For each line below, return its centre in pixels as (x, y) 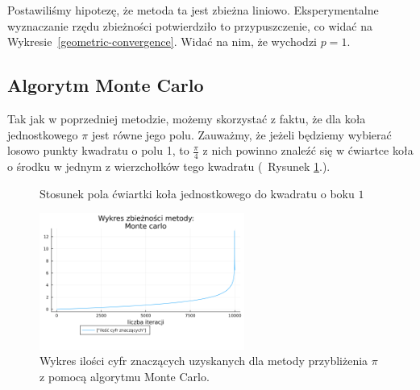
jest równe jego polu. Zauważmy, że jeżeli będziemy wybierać (241, 134)
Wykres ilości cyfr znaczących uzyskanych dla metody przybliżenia (204, 361)
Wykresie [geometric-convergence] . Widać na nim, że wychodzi (162, 41)
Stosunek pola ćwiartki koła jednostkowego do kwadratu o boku (197, 193)
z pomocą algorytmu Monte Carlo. (125, 376)
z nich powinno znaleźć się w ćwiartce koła (308, 150)
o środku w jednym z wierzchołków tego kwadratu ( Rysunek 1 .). (169, 166)
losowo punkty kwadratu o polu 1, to (98, 150)
